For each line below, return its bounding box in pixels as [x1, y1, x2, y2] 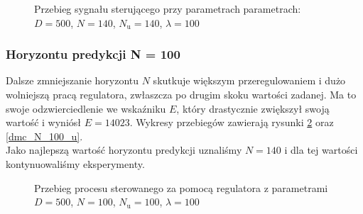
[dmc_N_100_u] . [6, 128, 83, 143]
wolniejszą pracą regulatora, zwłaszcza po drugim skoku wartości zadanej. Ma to [6, 87, 357, 101]
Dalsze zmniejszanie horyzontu [6, 73, 139, 88]
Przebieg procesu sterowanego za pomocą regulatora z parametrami [34, 180, 328, 195]
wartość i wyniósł [6, 115, 81, 130]
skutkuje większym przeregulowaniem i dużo [153, 73, 346, 88]
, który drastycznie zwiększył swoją [176, 101, 330, 116]
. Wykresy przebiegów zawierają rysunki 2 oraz [129, 115, 334, 130]
